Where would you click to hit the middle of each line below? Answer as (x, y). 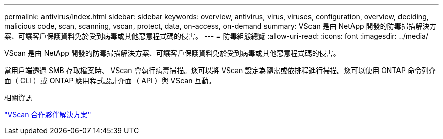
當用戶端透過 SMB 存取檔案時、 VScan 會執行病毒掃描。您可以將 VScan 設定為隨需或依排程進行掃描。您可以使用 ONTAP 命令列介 (220, 70)
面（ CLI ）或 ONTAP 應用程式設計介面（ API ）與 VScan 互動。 (110, 80)
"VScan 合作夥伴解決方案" (48, 115)
